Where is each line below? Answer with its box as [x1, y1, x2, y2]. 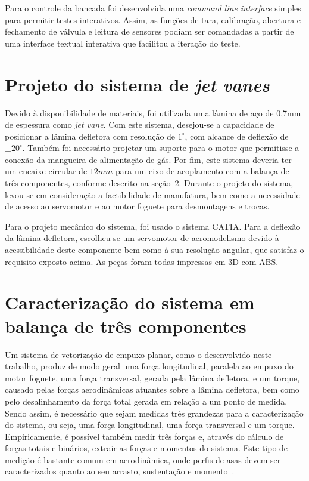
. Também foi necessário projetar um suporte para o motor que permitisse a [22, 141, 299, 154]
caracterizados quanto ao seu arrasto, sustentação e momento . [5, 465, 235, 477]
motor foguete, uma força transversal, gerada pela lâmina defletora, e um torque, [5, 371, 300, 384]
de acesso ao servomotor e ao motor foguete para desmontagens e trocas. [5, 200, 270, 212]
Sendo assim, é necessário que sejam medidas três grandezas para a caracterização [5, 406, 304, 419]
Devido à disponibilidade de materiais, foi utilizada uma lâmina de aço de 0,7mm [5, 106, 301, 119]
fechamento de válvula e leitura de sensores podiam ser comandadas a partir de [5, 25, 294, 38]
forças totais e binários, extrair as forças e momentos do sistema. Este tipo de [5, 442, 288, 454]
